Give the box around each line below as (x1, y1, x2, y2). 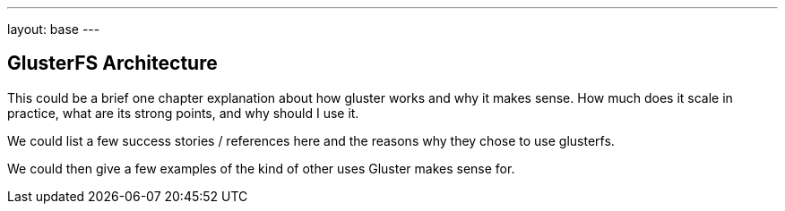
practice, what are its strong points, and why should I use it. (7, 105, 359, 121)
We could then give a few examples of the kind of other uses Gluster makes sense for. (7, 160, 515, 176)
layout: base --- (7, 21, 100, 37)
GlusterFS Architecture (7, 52, 218, 75)
